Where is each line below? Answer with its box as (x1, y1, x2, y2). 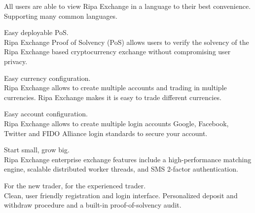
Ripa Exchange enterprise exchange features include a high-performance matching (4, 154, 252, 164)
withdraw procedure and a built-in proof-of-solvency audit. (4, 200, 182, 210)
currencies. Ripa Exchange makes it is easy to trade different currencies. (4, 92, 221, 102)
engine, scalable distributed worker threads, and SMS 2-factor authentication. (4, 164, 238, 174)
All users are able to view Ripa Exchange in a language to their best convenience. (4, 1, 251, 11)
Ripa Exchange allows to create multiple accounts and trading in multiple (4, 82, 227, 93)
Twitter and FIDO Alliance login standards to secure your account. (4, 128, 208, 138)
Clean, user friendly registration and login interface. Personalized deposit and (4, 190, 238, 200)
